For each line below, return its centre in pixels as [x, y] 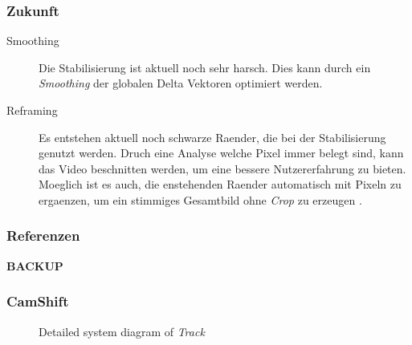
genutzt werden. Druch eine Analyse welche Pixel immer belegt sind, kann [221, 153]
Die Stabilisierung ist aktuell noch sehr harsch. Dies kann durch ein [205, 67]
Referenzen [43, 235]
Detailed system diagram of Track [122, 331]
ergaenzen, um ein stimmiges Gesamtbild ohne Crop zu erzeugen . [200, 199]
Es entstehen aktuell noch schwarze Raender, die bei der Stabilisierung [212, 137]
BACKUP [35, 265]
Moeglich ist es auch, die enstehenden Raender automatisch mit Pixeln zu [220, 184]
